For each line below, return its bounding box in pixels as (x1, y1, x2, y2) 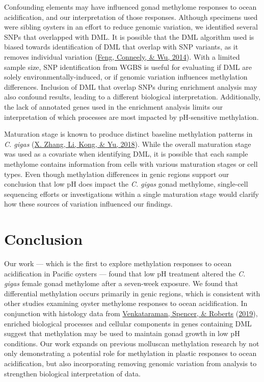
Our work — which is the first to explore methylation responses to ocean (4, 258, 232, 268)
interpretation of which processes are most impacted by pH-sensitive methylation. (4, 111, 259, 122)
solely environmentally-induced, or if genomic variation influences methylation (4, 71, 248, 82)
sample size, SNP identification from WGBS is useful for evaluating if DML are (4, 61, 252, 72)
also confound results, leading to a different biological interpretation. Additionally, (4, 91, 260, 102)
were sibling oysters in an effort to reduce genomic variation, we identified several (4, 21, 258, 32)
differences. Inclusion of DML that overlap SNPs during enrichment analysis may (4, 81, 257, 92)
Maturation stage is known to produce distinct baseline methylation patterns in (4, 129, 253, 139)
